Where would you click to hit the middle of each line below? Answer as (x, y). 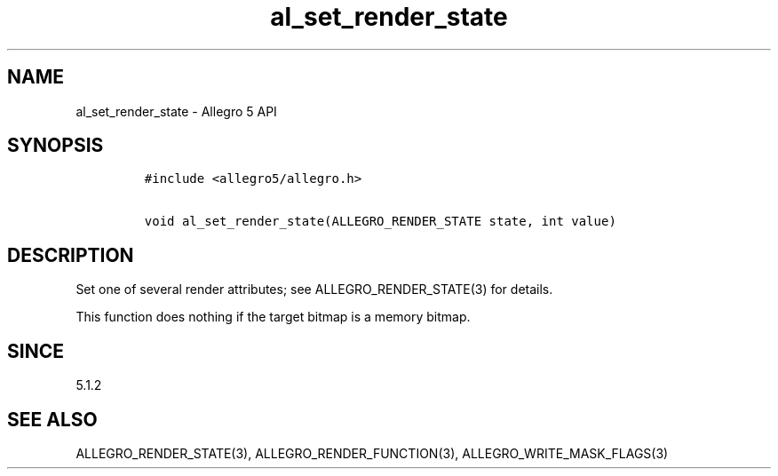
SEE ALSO (52, 419)
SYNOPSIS (56, 146)
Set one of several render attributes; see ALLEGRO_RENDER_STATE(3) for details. (314, 290)
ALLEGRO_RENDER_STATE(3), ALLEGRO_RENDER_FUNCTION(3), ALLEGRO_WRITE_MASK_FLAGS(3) (372, 453)
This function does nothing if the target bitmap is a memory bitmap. (273, 317)
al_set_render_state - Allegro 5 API (176, 111)
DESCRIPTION (71, 255)
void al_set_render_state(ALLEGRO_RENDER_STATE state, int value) (380, 222)
